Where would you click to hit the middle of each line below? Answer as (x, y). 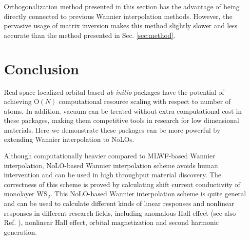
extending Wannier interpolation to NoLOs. (69, 139)
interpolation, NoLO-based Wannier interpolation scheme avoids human (111, 165)
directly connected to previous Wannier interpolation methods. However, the (118, 16)
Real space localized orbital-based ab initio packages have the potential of (114, 92)
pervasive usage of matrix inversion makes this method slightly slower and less (121, 26)
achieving (18, 101)
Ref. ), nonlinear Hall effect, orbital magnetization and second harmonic (112, 222)
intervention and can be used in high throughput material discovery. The (113, 175)
